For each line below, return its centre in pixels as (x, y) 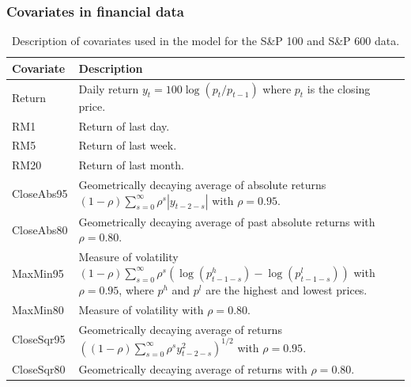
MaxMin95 (38, 273)
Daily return (109, 88)
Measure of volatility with (141, 309)
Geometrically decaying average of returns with (193, 368)
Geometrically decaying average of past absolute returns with (227, 221)
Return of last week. (128, 145)
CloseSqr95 (39, 339)
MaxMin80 (38, 309)
